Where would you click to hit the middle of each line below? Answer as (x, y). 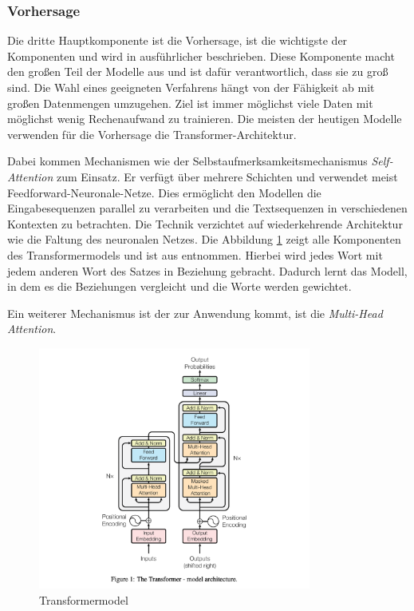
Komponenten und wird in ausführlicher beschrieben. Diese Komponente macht (201, 56)
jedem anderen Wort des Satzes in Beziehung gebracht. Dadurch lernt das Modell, (207, 270)
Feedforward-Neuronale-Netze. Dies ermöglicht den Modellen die (164, 192)
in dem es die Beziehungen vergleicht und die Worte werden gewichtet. (179, 286)
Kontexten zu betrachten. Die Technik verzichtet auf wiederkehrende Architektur (205, 223)
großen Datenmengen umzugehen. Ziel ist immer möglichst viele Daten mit (190, 103)
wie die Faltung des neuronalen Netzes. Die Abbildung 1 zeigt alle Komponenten (204, 239)
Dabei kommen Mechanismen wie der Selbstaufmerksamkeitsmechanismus (187, 161)
